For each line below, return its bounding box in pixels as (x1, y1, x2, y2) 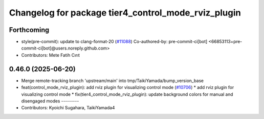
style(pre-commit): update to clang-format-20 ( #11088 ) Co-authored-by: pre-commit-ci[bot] (21, 39, 208, 45)
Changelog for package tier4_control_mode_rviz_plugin (9, 7, 242, 18)
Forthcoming (9, 26, 49, 34)
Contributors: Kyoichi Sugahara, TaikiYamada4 (21, 105, 115, 111)
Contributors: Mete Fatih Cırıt (21, 52, 80, 58)
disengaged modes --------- (21, 98, 79, 104)
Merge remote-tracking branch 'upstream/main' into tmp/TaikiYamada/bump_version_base (21, 78, 204, 84)
